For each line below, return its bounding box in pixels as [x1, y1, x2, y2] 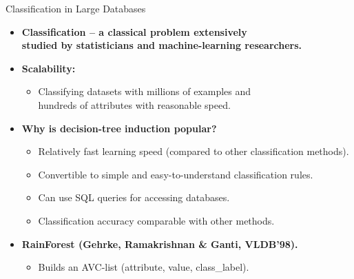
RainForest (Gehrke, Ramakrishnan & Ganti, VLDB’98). [21, 236, 298, 251]
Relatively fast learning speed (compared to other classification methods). [38, 144, 349, 158]
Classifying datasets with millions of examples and [38, 84, 251, 99]
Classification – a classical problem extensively [21, 24, 247, 39]
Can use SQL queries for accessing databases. [38, 190, 230, 205]
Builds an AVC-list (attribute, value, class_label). [38, 260, 249, 274]
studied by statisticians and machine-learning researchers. [21, 38, 302, 52]
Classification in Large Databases [6, 1, 146, 15]
